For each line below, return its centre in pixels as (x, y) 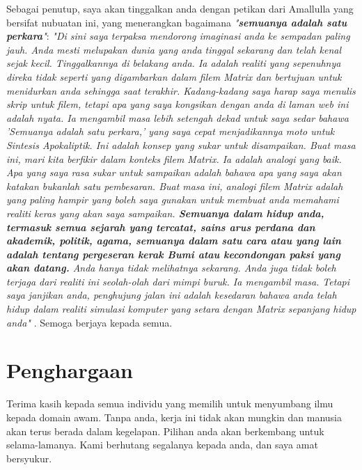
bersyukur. (29, 458)
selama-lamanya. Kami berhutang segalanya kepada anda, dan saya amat (162, 445)
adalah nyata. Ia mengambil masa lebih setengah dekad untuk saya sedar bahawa (178, 117)
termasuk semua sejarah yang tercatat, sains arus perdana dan (161, 227)
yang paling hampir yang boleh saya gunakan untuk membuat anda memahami (173, 199)
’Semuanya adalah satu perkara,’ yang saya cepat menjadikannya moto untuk (171, 131)
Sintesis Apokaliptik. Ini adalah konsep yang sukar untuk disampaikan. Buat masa (181, 144)
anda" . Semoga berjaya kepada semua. (89, 322)
